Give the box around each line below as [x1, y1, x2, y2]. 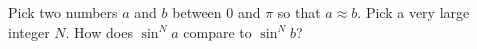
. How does [65, 21, 133, 42]
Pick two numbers [8, 2, 118, 22]
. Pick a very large [357, 2, 470, 22]
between [172, 2, 222, 22]
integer [8, 21, 50, 42]
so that [277, 2, 321, 22]
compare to [183, 21, 252, 42]
